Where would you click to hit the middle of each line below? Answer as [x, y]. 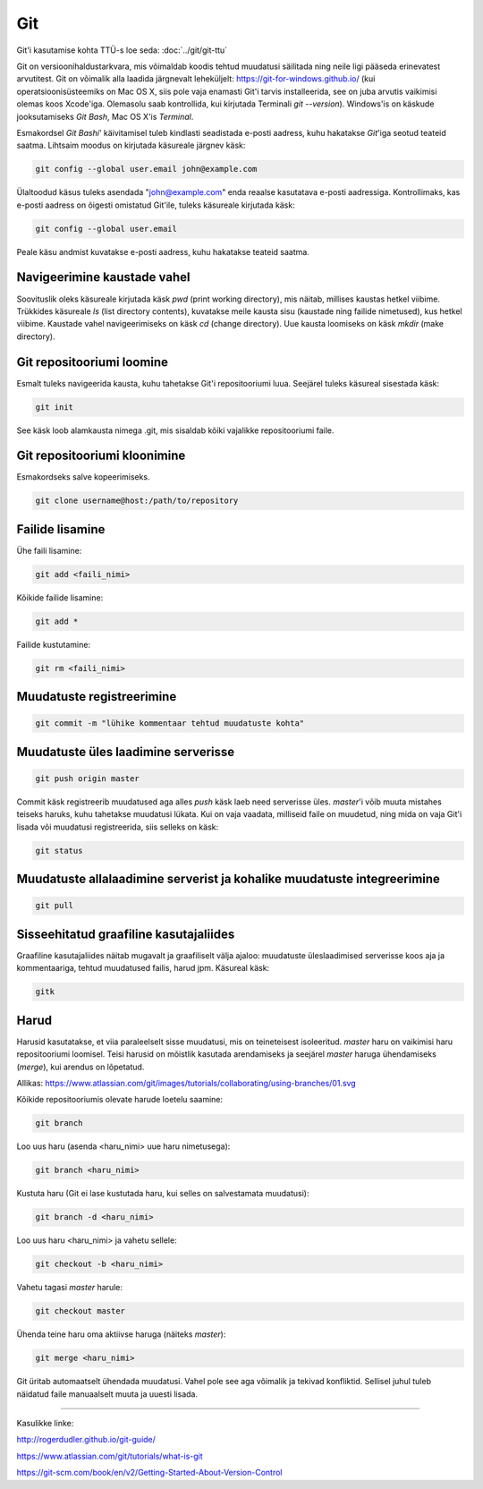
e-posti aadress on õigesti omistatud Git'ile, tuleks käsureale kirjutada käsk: [156, 205]
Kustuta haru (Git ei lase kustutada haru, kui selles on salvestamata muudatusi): [163, 1194]
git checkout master [80, 1311]
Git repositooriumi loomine [93, 362]
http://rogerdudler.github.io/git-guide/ [86, 1440]
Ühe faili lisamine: [49, 550]
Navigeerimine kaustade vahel [103, 277]
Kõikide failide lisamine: [60, 597]
